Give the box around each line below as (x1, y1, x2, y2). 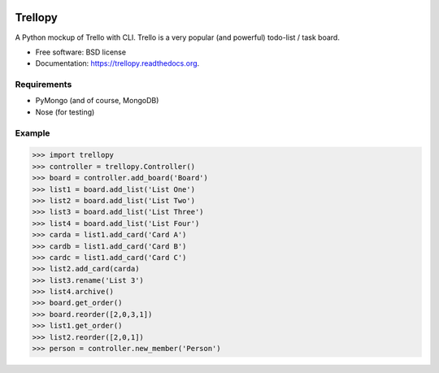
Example (15, 127, 50, 138)
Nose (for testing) (35, 106, 95, 117)
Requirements (15, 79, 72, 90)
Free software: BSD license (35, 47, 126, 57)
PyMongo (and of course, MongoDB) (35, 96, 159, 106)
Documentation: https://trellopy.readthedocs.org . (35, 59, 200, 68)
